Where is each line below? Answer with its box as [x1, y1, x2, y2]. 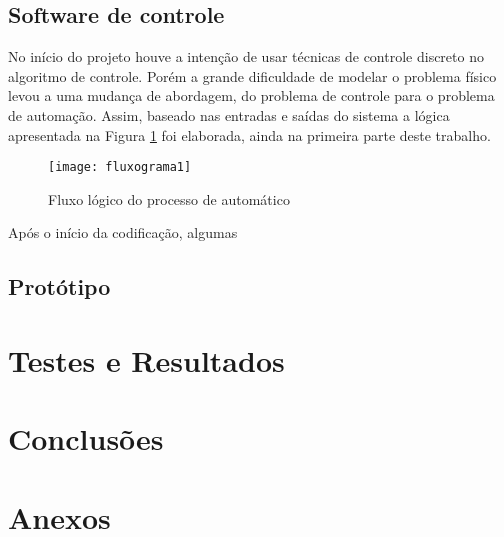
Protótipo [8, 271, 111, 302]
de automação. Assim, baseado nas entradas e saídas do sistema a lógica [8, 104, 450, 125]
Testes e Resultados [8, 339, 285, 380]
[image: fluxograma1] [48, 160, 192, 175]
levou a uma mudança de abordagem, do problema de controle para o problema [8, 85, 495, 106]
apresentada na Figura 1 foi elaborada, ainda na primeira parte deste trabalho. [8, 124, 491, 145]
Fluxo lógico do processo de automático [48, 188, 290, 209]
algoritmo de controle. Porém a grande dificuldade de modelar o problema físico [8, 65, 497, 86]
